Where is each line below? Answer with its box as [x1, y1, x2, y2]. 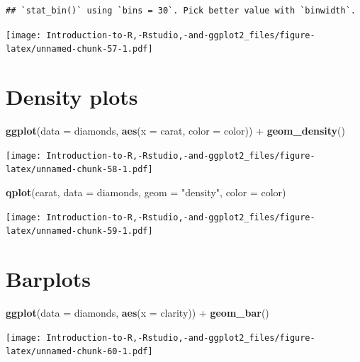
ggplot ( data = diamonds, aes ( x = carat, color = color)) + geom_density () [6, 123, 346, 138]
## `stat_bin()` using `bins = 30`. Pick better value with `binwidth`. [6, 6, 356, 16]
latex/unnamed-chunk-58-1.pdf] [6, 164, 153, 175]
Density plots [6, 82, 138, 111]
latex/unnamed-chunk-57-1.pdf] [6, 44, 153, 55]
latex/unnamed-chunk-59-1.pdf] [6, 226, 153, 237]
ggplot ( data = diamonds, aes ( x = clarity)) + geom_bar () [6, 305, 269, 319]
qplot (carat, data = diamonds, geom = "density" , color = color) [6, 184, 286, 199]
